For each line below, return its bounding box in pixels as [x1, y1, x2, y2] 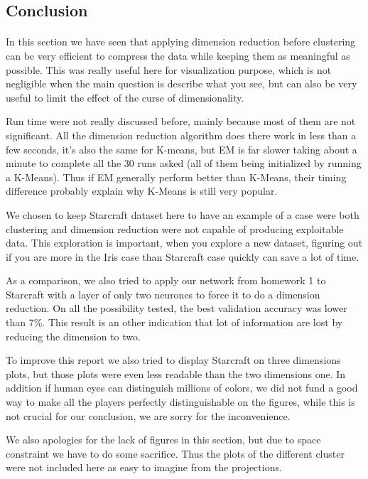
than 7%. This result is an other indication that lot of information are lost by [6, 315, 343, 330]
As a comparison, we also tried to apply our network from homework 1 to [6, 273, 326, 288]
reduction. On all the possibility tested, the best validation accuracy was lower [6, 301, 347, 316]
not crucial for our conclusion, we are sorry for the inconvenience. [6, 408, 291, 423]
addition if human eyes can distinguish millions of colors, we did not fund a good [6, 380, 358, 395]
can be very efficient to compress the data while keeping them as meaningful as [6, 48, 350, 63]
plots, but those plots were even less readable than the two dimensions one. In [6, 366, 346, 381]
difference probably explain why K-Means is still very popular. [6, 183, 278, 198]
